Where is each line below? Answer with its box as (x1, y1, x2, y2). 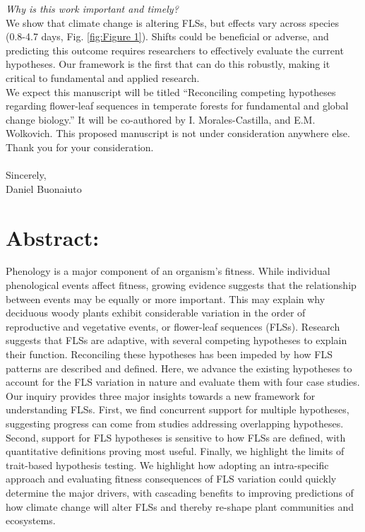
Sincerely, (6, 167, 47, 182)
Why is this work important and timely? (6, 1, 179, 16)
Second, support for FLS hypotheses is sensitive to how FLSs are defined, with (6, 430, 346, 444)
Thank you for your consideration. (6, 139, 154, 154)
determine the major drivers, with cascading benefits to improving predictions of (6, 485, 354, 500)
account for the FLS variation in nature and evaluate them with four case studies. (6, 374, 360, 389)
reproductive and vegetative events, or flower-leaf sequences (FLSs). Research (6, 319, 340, 333)
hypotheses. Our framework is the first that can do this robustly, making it (6, 57, 330, 71)
